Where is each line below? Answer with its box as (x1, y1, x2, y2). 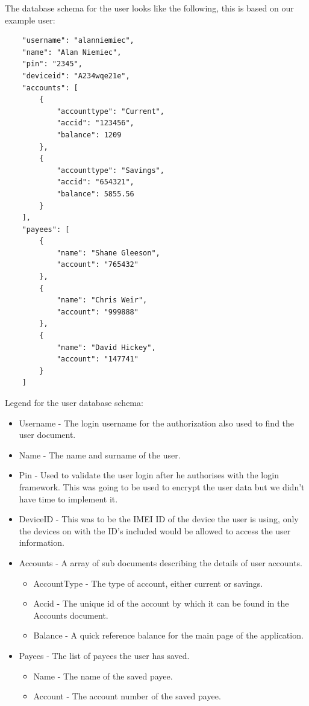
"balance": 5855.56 (56, 189, 134, 198)
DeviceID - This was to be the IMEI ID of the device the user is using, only (19, 513, 299, 525)
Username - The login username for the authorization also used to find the (19, 416, 295, 429)
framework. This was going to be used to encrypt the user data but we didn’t (19, 480, 305, 493)
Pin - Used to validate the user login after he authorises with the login (19, 469, 279, 481)
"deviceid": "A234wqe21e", (22, 71, 130, 80)
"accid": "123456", (56, 119, 134, 128)
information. (19, 536, 64, 549)
